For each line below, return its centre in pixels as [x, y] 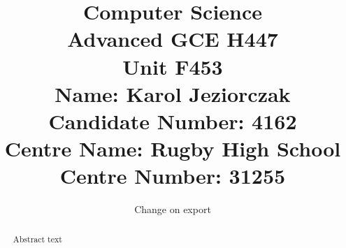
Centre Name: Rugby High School [173, 148]
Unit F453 [173, 66]
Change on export [173, 209]
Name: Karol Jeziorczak [173, 93]
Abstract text [37, 239]
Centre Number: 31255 [173, 176]
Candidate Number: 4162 [173, 121]
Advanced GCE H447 [173, 39]
